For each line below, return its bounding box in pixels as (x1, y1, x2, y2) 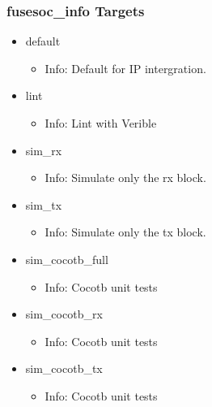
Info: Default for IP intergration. (45, 59, 206, 76)
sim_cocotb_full (25, 250, 108, 267)
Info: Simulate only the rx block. (45, 169, 206, 186)
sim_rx (25, 141, 62, 158)
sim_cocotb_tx (25, 360, 103, 377)
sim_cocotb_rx (25, 305, 103, 323)
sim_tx (25, 196, 62, 213)
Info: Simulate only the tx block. (45, 223, 206, 240)
